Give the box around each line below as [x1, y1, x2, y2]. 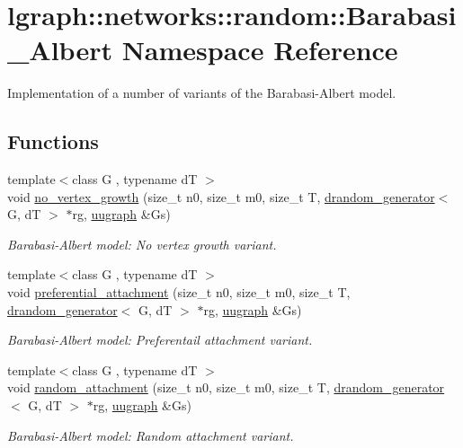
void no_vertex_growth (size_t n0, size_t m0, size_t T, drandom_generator [7, 187, 435, 206]
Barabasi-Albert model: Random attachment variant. [7, 426, 294, 444]
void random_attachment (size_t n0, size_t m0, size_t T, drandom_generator [7, 378, 445, 397]
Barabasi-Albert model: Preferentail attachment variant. [7, 330, 313, 349]
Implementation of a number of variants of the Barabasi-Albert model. [7, 83, 396, 102]
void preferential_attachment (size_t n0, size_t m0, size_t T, [7, 283, 351, 302]
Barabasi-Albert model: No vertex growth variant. [7, 234, 277, 253]
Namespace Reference [121, 31, 398, 68]
